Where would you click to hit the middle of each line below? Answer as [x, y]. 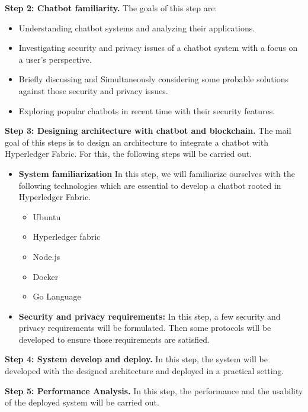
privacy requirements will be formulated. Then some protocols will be [145, 328]
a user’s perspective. [55, 59]
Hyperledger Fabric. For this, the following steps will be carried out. [129, 154]
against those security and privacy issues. [93, 90]
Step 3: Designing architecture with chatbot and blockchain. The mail [148, 131]
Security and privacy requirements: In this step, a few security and [150, 316]
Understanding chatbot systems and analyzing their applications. [137, 28]
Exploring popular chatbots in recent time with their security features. [147, 110]
